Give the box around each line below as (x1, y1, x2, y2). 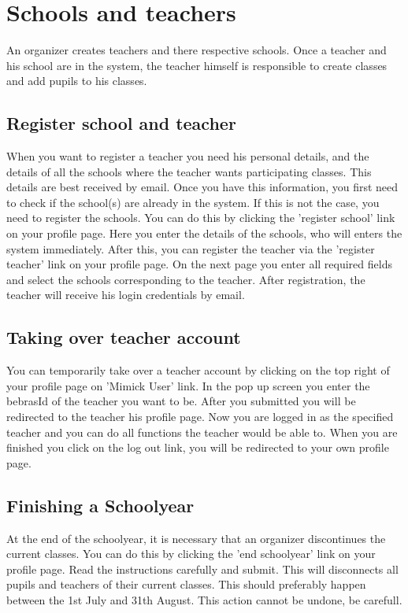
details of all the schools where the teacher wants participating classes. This (6, 163, 372, 179)
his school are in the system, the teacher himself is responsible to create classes (6, 57, 388, 73)
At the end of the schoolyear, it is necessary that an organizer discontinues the (6, 530, 386, 546)
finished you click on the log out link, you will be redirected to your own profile (6, 439, 389, 456)
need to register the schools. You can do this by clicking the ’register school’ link (6, 209, 395, 226)
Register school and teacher (6, 111, 236, 135)
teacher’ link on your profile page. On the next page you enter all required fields (6, 256, 392, 272)
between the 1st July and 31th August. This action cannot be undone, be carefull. (6, 591, 402, 607)
